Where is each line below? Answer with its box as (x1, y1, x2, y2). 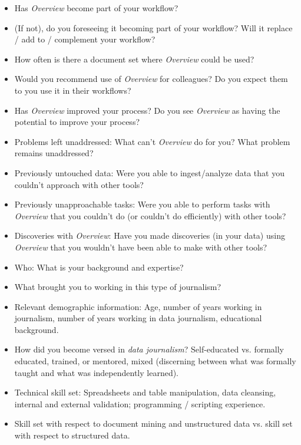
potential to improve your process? (14, 116, 140, 128)
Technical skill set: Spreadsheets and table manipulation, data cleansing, (14, 386, 276, 398)
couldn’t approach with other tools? (14, 178, 144, 190)
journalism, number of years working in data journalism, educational (14, 312, 262, 324)
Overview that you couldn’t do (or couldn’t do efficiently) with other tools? (14, 209, 286, 222)
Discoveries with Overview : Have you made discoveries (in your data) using (14, 229, 285, 242)
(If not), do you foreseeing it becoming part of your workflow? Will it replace (14, 21, 293, 34)
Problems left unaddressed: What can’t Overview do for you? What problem (14, 135, 290, 147)
